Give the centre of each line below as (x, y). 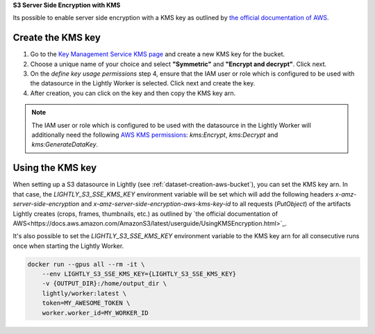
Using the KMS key (55, 168)
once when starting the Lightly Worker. (68, 246)
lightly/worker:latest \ (84, 293)
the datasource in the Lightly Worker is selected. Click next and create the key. (143, 83)
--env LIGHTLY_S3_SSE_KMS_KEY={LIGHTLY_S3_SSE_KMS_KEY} (139, 274)
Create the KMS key (57, 38)
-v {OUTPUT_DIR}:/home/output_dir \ (104, 284)
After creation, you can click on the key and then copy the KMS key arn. (133, 93)
